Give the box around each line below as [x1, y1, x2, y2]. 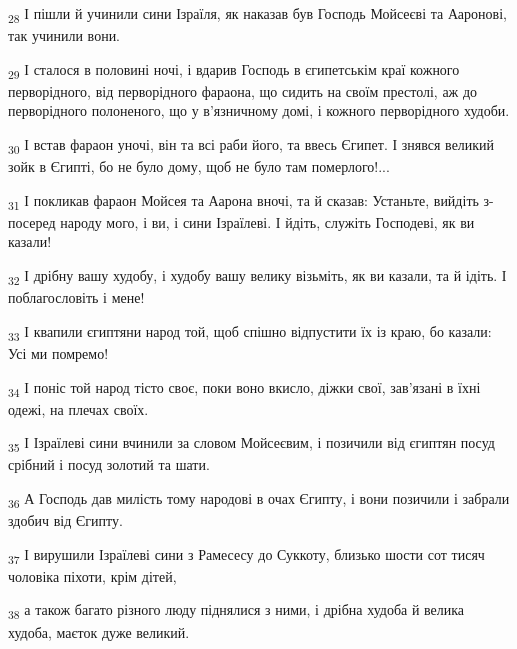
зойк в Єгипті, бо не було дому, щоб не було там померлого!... [8, 156, 390, 177]
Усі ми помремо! [8, 342, 109, 363]
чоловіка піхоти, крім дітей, [8, 565, 177, 586]
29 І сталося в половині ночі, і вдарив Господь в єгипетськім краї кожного [8, 58, 460, 82]
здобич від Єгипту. [8, 510, 123, 531]
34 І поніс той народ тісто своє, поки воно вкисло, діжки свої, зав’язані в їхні [8, 376, 481, 400]
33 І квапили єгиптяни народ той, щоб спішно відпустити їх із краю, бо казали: [8, 320, 492, 344]
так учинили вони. [8, 25, 121, 46]
